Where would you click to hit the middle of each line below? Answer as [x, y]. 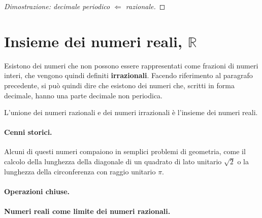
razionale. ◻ [145, 6]
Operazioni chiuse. [37, 191]
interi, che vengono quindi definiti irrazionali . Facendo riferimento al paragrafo [128, 75]
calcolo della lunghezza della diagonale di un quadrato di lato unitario [113, 161]
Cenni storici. [28, 132]
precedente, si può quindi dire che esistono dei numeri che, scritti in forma [119, 85]
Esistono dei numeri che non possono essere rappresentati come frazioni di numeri [131, 65]
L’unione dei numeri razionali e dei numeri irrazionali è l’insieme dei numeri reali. [131, 112]
